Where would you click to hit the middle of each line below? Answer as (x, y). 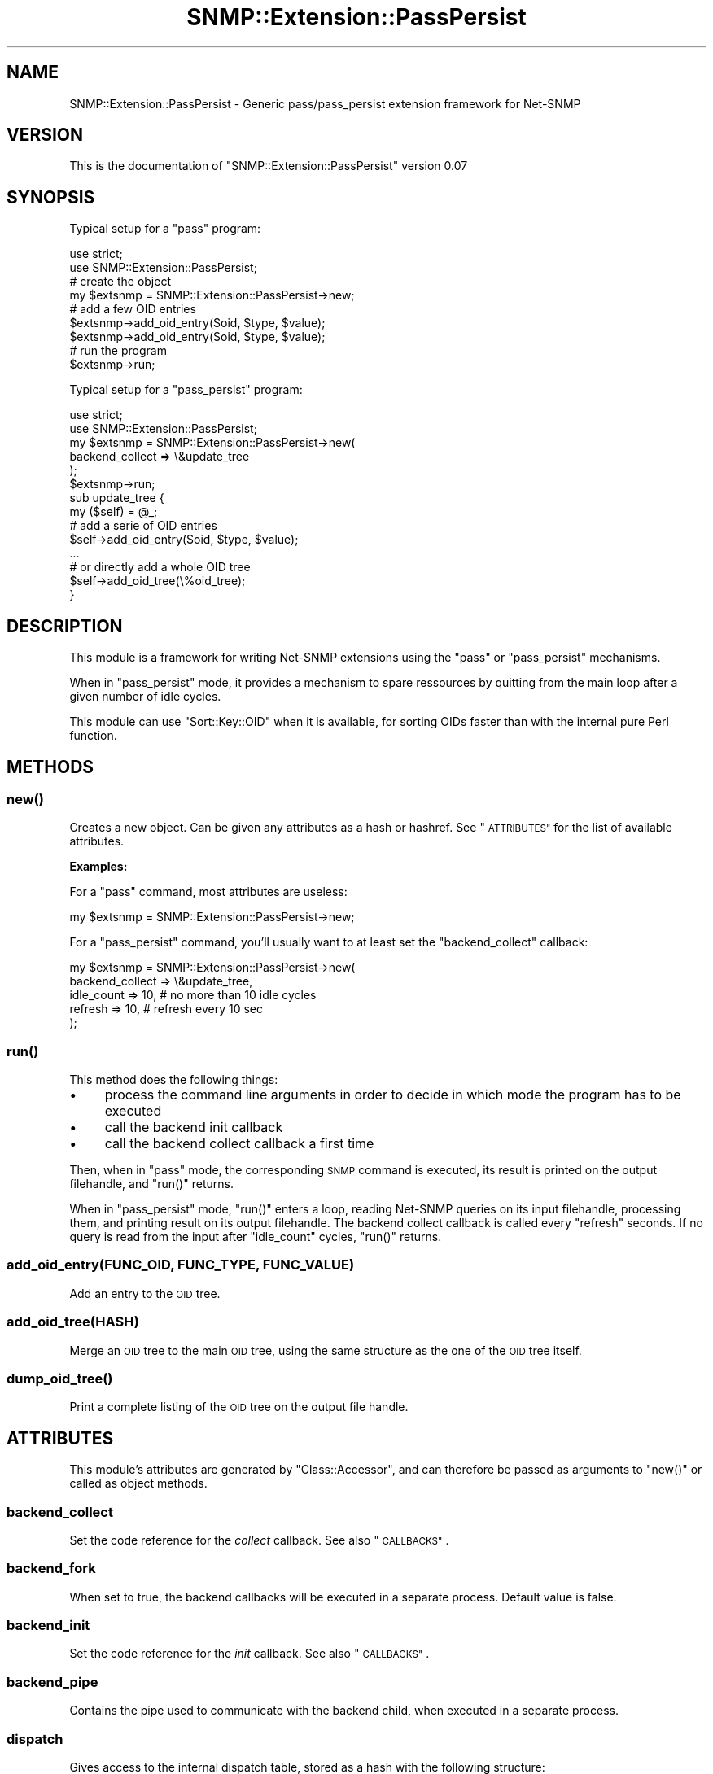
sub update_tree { (117, 498)
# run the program (118, 351)
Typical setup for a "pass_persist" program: (186, 390)
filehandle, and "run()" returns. (151, 1184)
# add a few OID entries (133, 309)
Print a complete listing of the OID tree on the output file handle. (239, 1407)
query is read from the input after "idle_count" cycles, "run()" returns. (256, 1237)
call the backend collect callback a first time (239, 1144)
